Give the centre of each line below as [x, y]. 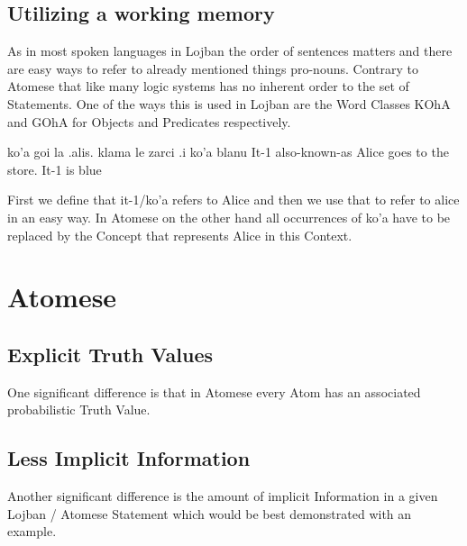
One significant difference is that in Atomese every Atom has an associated [214, 391]
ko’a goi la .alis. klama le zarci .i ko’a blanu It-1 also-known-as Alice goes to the [228, 152]
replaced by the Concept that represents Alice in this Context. [180, 235]
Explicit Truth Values [110, 354]
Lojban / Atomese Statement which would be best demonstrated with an [210, 513]
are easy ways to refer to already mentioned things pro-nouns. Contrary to [213, 68]
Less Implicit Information [129, 458]
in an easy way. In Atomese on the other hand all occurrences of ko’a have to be [229, 217]
